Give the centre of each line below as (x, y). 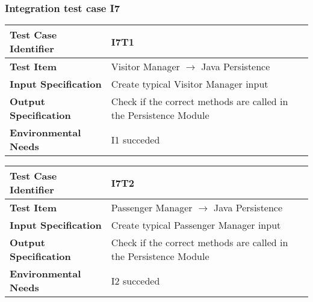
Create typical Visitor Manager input (190, 84)
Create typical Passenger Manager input (196, 225)
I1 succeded (135, 139)
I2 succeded (135, 280)
